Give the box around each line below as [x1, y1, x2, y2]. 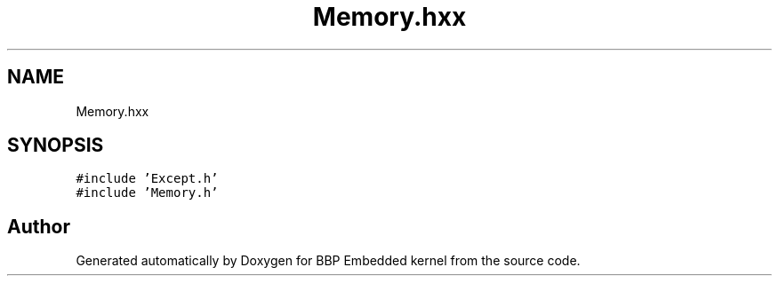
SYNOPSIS [7, 134, 104, 157]
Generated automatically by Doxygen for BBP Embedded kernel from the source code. [76, 253, 581, 269]
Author [7, 215, 70, 238]
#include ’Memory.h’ [76, 185, 219, 200]
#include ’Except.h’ [76, 171, 219, 186]
